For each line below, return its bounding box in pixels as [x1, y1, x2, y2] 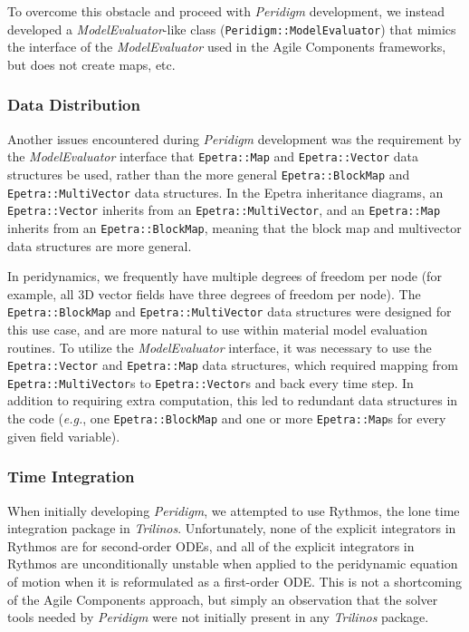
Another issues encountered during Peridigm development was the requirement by [7, 129, 462, 148]
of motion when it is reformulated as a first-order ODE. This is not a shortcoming [7, 571, 462, 590]
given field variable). [7, 426, 120, 445]
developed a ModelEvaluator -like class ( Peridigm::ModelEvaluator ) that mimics [7, 19, 456, 38]
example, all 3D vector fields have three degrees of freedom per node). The [7, 284, 421, 303]
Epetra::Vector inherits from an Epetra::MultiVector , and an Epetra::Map [7, 200, 441, 219]
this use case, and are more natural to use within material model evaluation [7, 319, 428, 338]
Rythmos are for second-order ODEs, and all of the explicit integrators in [7, 536, 415, 555]
